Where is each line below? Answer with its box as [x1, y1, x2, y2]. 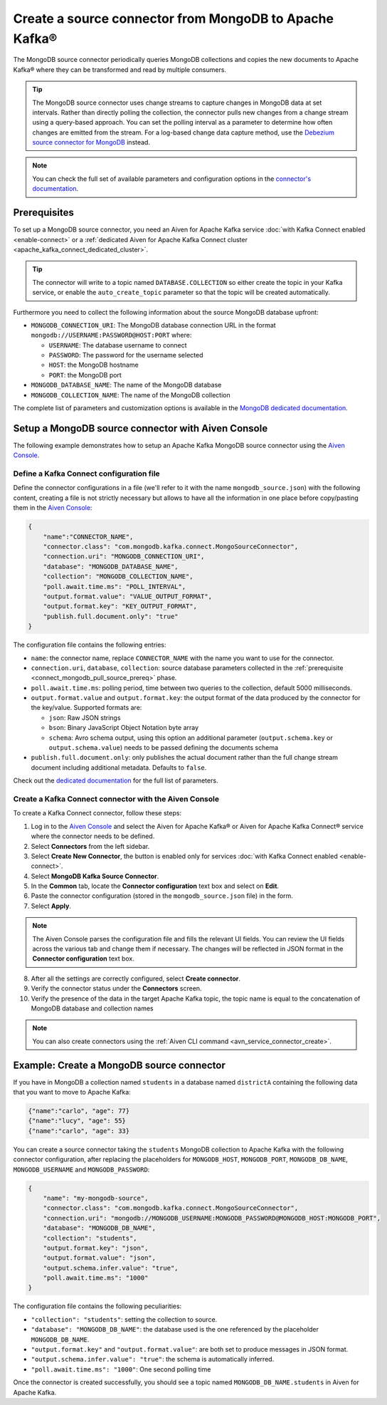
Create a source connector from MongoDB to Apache [13, 11, 334, 26]
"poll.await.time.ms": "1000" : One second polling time [31, 1364, 211, 1374]
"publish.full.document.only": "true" [43, 612, 179, 620]
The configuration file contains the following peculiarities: [13, 1302, 182, 1310]
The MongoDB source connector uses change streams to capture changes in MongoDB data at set [32, 98, 322, 107]
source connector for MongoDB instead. [32, 138, 151, 147]
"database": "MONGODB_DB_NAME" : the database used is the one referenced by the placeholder [31, 1325, 319, 1334]
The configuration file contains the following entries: [13, 641, 166, 649]
